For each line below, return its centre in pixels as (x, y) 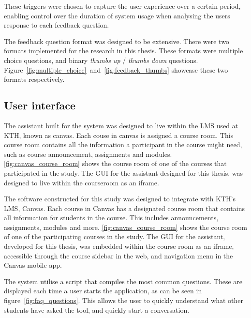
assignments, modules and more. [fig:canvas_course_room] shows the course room (125, 227)
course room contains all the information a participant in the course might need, (123, 144)
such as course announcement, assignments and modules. (88, 154)
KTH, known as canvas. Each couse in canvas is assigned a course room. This (119, 135)
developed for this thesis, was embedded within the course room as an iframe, (119, 246)
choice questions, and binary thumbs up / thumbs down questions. (101, 60)
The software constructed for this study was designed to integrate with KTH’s (120, 199)
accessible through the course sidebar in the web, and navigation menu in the (118, 255)
